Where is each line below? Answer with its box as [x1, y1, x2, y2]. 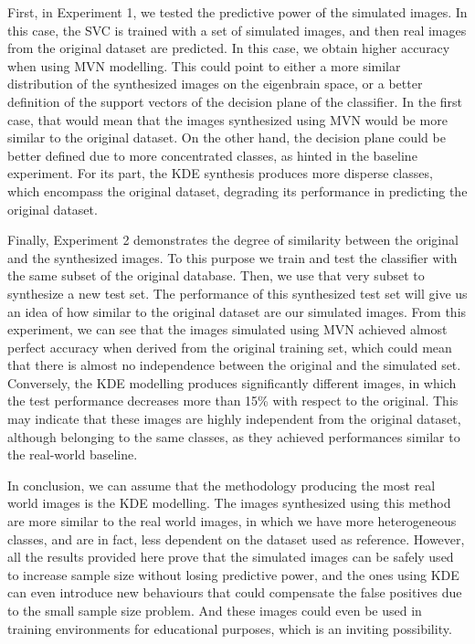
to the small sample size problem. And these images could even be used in [7, 601, 422, 619]
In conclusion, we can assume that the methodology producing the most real [7, 475, 436, 494]
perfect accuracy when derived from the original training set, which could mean [7, 337, 452, 356]
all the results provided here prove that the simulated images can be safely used [7, 547, 454, 566]
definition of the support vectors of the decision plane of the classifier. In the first [7, 91, 463, 111]
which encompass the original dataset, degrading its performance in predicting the [7, 181, 468, 200]
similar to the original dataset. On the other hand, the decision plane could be [7, 128, 446, 147]
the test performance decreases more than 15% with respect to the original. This [7, 391, 459, 410]
